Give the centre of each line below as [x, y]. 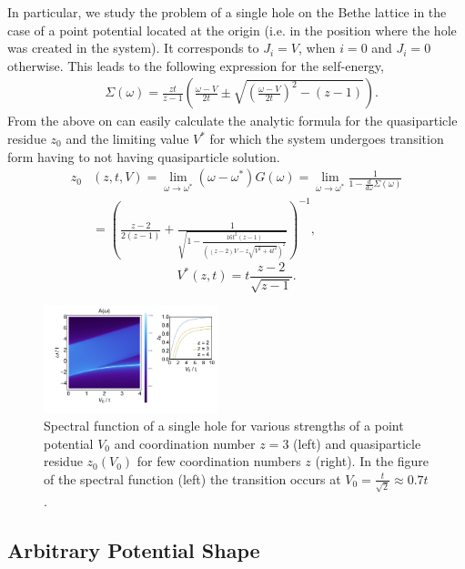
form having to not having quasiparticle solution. [144, 156]
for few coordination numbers [219, 461]
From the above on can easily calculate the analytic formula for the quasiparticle [232, 121]
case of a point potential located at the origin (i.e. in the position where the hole [232, 30]
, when [317, 48]
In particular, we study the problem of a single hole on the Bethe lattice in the [227, 12]
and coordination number [185, 443]
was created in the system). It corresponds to [133, 48]
